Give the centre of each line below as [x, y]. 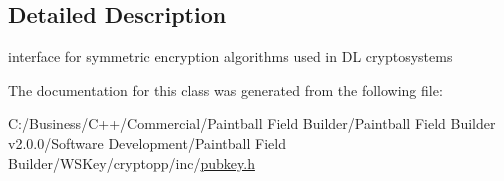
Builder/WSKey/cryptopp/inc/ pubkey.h [131, 162]
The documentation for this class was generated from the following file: [225, 89]
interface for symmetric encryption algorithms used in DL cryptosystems [230, 56]
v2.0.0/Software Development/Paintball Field [147, 142]
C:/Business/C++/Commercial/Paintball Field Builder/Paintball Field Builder [252, 123]
